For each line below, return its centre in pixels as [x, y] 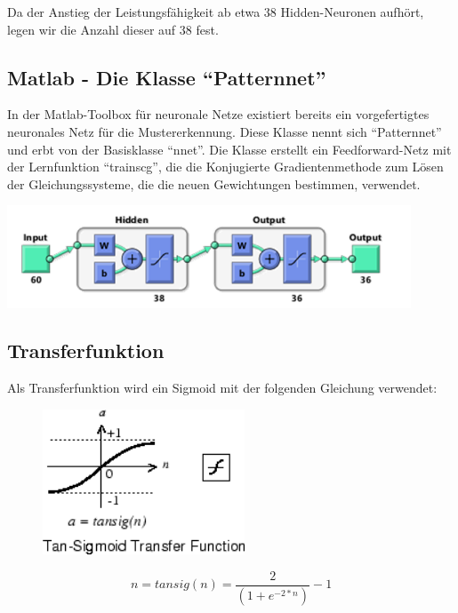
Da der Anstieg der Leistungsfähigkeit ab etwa [134, 12]
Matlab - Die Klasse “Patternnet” [167, 77]
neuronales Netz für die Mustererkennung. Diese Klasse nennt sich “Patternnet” [225, 131]
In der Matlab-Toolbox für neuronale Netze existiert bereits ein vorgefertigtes [218, 114]
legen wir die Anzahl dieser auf [92, 29]
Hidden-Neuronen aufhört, [352, 12]
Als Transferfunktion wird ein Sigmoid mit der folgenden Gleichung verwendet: [222, 388]
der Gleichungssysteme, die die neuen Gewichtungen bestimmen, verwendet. [214, 183]
